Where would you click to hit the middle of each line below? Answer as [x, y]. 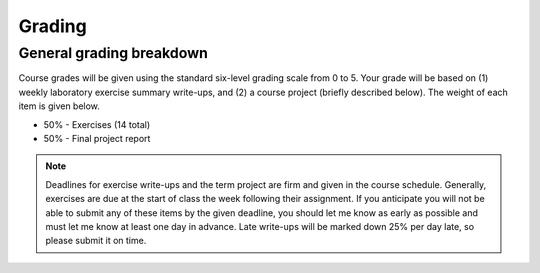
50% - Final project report [97, 138]
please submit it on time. [96, 241]
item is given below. [59, 106]
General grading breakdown [113, 53]
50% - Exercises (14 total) [97, 124]
